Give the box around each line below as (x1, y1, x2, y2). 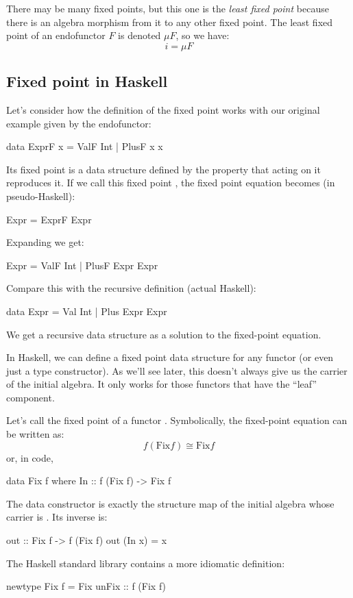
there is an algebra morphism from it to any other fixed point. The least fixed (6, 14, 333, 29)
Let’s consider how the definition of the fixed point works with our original (6, 102, 320, 116)
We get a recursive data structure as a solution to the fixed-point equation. (6, 327, 321, 341)
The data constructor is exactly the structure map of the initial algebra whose (6, 496, 334, 510)
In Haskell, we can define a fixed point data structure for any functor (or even (6, 350, 334, 364)
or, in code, (6, 450, 53, 464)
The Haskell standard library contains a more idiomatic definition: (6, 556, 285, 570)
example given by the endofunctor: (6, 116, 151, 130)
